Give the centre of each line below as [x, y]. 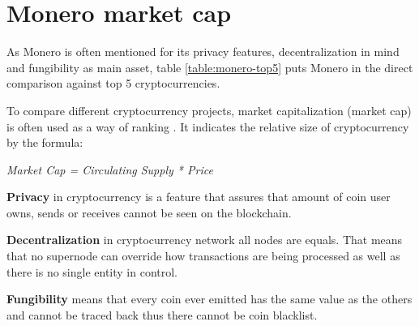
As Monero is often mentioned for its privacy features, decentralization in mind [203, 51]
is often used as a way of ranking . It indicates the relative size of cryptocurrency [208, 126]
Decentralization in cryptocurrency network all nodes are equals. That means [205, 240]
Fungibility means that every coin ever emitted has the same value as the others [209, 299]
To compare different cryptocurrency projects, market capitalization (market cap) [209, 110]
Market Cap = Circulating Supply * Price [110, 169]
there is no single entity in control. [92, 271]
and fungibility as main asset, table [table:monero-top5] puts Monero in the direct [210, 67]
